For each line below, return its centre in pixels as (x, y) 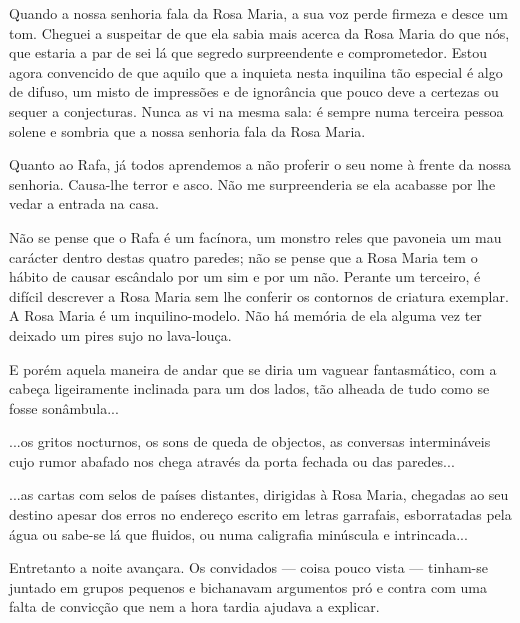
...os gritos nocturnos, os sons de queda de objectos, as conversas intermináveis (250, 441)
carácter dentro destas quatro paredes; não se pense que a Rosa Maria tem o (243, 256)
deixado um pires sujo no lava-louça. (120, 334)
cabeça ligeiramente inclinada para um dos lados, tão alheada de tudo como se (249, 388)
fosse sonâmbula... (64, 407)
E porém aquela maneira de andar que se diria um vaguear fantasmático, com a (253, 368)
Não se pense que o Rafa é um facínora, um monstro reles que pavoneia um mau (255, 236)
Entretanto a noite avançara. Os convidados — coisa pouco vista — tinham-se (248, 567)
